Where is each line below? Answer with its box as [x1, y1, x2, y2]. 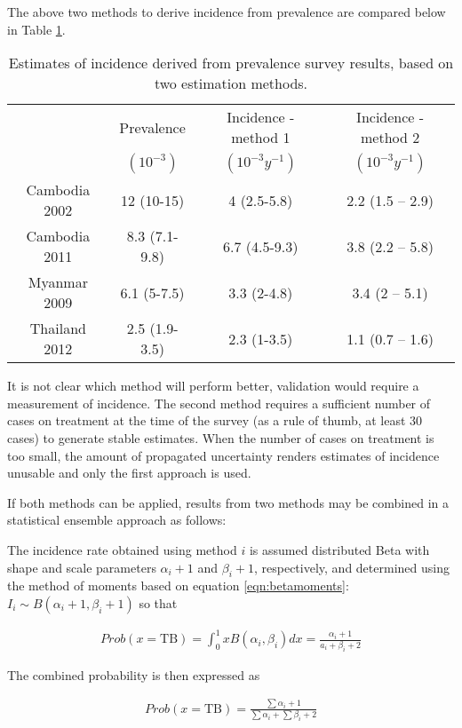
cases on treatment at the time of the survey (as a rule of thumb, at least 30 [7, 411, 423, 430]
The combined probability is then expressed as [7, 665, 260, 684]
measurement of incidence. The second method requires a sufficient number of [7, 393, 431, 412]
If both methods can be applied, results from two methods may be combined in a [7, 493, 449, 511]
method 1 [231, 127, 291, 148]
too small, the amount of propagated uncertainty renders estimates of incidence [7, 446, 440, 464]
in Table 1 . [7, 20, 66, 38]
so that [139, 593, 178, 612]
